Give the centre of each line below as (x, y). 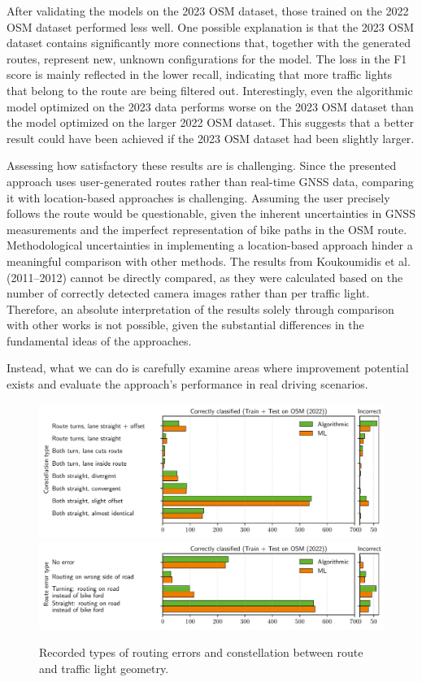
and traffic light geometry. (104, 668)
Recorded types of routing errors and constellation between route (201, 652)
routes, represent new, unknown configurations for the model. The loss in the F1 (207, 58)
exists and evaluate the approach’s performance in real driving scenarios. (187, 384)
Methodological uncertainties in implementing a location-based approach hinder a (210, 245)
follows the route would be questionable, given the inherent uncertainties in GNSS (211, 213)
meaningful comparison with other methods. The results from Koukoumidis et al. (209, 261)
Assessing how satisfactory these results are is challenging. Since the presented (202, 165)
